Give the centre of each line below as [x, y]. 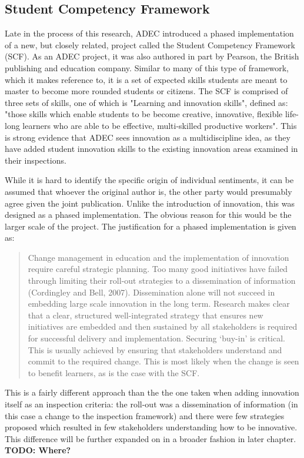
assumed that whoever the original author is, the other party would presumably [148, 191]
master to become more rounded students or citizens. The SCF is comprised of [146, 91]
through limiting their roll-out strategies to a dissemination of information [162, 281]
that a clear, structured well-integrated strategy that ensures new [146, 315]
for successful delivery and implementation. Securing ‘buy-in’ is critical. [157, 338]
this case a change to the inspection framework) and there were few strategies [145, 415]
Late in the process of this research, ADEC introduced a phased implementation [149, 33]
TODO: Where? [38, 450]
